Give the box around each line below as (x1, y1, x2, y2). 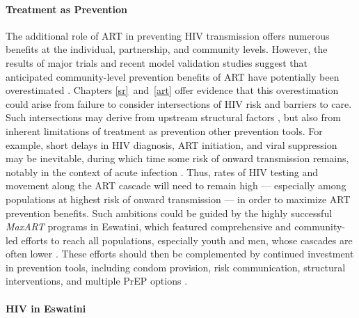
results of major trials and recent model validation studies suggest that (6, 55, 308, 70)
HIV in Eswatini (6, 301, 86, 315)
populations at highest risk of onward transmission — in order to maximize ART (6, 191, 351, 206)
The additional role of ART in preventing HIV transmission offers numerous (6, 28, 330, 42)
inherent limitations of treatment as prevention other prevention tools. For (6, 123, 323, 138)
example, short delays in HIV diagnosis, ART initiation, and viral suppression (6, 137, 337, 152)
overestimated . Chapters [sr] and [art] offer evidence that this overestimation (6, 83, 339, 97)
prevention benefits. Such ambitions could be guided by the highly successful (6, 205, 333, 220)
